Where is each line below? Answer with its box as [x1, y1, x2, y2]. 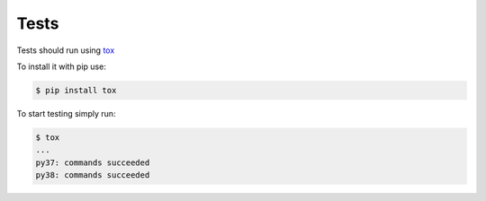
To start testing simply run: [16, 108, 116, 118]
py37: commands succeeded [35, 157, 150, 168]
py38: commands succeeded [35, 170, 150, 180]
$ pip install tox [35, 85, 117, 95]
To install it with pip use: [16, 61, 107, 72]
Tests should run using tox [16, 45, 115, 56]
